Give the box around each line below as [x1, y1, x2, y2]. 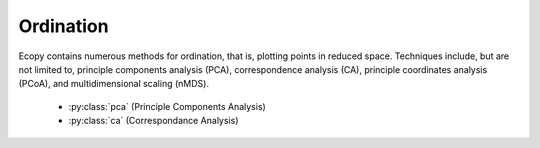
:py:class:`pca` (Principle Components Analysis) [68, 100, 267, 112]
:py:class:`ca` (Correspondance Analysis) [68, 115, 239, 127]
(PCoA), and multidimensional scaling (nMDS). [18, 78, 210, 90]
